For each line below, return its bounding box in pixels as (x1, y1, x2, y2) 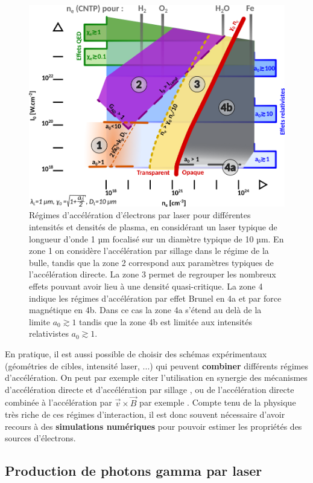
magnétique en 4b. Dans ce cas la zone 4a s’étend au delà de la (29, 303, 262, 316)
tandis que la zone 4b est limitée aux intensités (79, 315, 252, 328)
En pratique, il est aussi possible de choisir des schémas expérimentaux (5, 348, 267, 360)
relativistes (29, 327, 69, 340)
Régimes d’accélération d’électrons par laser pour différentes (29, 209, 251, 221)
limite (29, 315, 50, 328)
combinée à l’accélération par (5, 396, 112, 409)
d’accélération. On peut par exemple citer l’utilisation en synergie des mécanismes (5, 371, 308, 384)
